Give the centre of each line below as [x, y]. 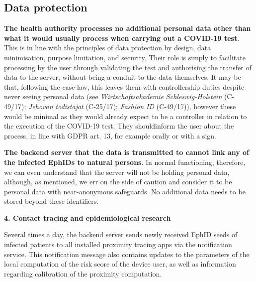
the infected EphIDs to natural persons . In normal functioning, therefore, [125, 162]
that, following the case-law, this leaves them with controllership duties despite [124, 86]
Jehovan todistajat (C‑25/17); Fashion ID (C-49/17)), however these [132, 106]
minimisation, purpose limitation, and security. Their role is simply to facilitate [125, 57]
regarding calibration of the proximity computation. [83, 273]
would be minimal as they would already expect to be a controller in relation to [126, 116]
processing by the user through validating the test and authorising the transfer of [128, 67]
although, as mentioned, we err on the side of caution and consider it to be [118, 182]
